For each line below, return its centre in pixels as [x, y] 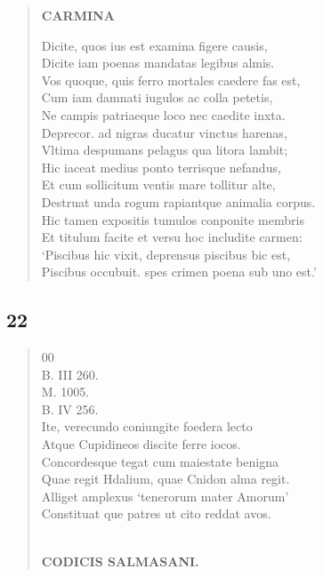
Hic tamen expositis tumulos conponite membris [173, 219]
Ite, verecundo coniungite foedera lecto [147, 426]
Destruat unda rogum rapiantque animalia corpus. [178, 201]
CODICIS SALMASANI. [120, 561]
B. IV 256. [70, 409]
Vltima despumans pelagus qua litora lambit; [165, 150]
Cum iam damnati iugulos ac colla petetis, [157, 97]
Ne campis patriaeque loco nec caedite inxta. [163, 114]
